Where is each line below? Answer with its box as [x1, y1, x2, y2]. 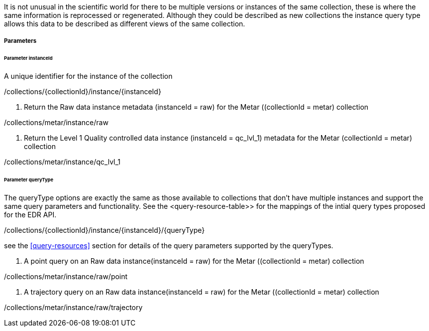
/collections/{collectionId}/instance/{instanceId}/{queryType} [4, 225, 205, 234]
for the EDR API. [4, 210, 57, 219]
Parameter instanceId [4, 55, 53, 61]
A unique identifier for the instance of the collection [4, 72, 173, 81]
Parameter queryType [4, 176, 54, 182]
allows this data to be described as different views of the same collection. [4, 19, 245, 28]
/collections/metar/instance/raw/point [4, 272, 128, 281]
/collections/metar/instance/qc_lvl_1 [4, 158, 121, 166]
